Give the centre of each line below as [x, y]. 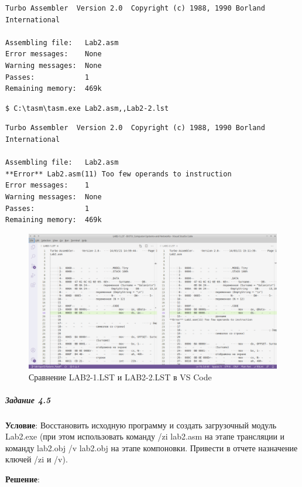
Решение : [23, 479]
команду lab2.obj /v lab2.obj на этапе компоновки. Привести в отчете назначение [152, 447]
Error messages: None [54, 54]
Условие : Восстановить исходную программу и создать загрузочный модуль [141, 425]
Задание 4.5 [28, 399]
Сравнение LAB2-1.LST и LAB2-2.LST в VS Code [120, 377]
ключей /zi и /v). [37, 459]
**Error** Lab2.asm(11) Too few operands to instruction [119, 174]
